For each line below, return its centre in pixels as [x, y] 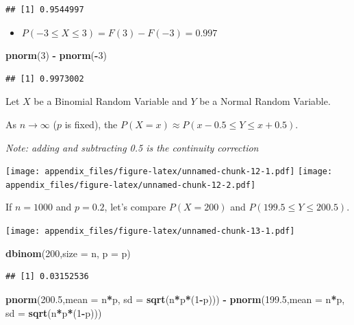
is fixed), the [91, 124]
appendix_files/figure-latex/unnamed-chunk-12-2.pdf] [131, 185]
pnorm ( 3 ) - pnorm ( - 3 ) [56, 55]
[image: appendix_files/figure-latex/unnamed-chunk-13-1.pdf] [150, 231]
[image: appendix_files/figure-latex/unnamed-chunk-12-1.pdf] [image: [169, 172]
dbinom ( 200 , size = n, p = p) [68, 253]
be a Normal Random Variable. [265, 101]
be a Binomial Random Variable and [111, 101]
